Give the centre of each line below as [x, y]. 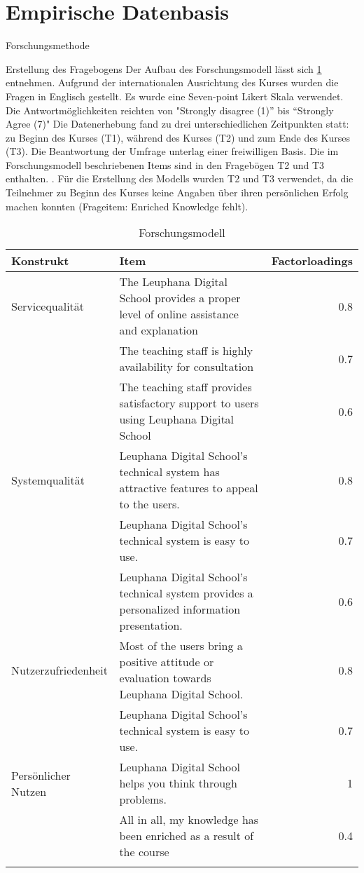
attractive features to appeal [189, 488]
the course [144, 852]
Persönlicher [41, 775]
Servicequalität [48, 306]
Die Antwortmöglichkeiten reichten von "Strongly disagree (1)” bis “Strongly [170, 110]
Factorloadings [312, 261]
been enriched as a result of [187, 836]
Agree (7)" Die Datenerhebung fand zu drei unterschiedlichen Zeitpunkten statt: [177, 124]
